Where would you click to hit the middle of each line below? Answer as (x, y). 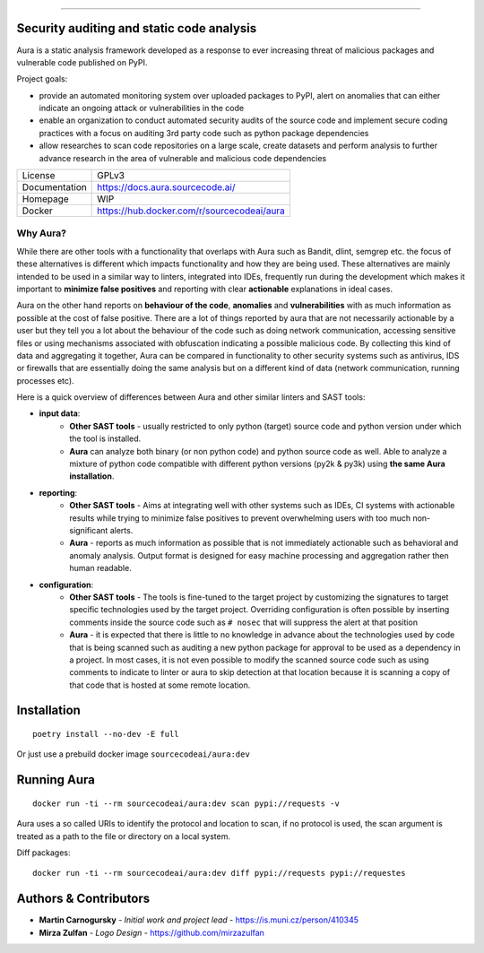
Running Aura (56, 780)
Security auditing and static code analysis (137, 28)
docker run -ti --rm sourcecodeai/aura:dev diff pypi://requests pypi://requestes (219, 873)
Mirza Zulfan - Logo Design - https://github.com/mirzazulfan (151, 932)
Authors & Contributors (83, 899)
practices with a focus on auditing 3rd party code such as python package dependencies (204, 133)
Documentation (54, 187)
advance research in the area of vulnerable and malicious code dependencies (183, 158)
